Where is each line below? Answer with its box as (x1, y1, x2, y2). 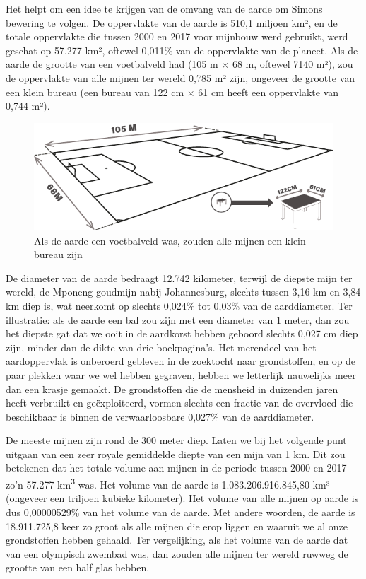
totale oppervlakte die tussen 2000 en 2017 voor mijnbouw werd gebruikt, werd (6, 29, 348, 44)
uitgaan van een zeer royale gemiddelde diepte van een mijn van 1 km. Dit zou (6, 446, 346, 461)
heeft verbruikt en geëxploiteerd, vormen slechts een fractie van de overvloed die (6, 395, 353, 410)
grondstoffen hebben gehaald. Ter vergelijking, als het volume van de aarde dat (6, 532, 348, 547)
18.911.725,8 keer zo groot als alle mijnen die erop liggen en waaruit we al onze (6, 518, 348, 533)
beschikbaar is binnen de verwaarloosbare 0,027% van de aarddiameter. (6, 409, 314, 423)
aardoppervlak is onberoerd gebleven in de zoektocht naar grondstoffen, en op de (6, 353, 356, 368)
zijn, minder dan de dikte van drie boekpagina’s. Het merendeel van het (6, 339, 317, 354)
